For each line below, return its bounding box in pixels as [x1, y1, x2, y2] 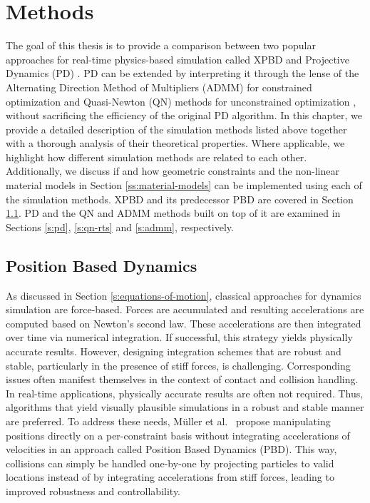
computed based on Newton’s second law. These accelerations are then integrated [6, 315, 361, 330]
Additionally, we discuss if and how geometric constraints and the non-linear [6, 163, 339, 178]
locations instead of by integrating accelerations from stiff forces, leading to [6, 469, 334, 484]
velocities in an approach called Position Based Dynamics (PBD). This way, [6, 442, 337, 457]
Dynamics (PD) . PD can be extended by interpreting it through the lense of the [6, 66, 359, 81]
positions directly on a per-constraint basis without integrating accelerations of [6, 427, 350, 442]
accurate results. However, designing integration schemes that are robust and [6, 344, 341, 359]
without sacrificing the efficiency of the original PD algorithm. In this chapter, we [6, 108, 363, 123]
